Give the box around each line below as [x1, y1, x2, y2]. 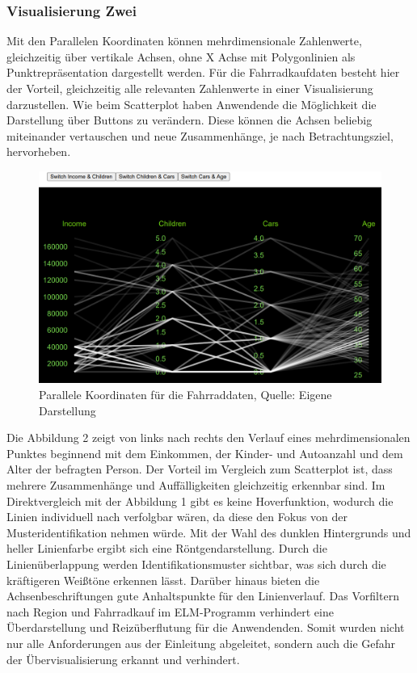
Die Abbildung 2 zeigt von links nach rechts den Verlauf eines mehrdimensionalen [6, 429, 411, 446]
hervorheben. [6, 143, 71, 160]
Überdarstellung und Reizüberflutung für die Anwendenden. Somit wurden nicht [6, 619, 405, 636]
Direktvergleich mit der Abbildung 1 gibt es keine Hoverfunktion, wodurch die [6, 492, 394, 509]
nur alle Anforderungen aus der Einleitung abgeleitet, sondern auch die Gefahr [6, 634, 396, 651]
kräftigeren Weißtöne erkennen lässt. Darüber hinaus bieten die [6, 571, 320, 588]
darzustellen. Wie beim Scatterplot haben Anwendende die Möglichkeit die [6, 95, 377, 112]
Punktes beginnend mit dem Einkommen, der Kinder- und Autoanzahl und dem [6, 444, 403, 461]
